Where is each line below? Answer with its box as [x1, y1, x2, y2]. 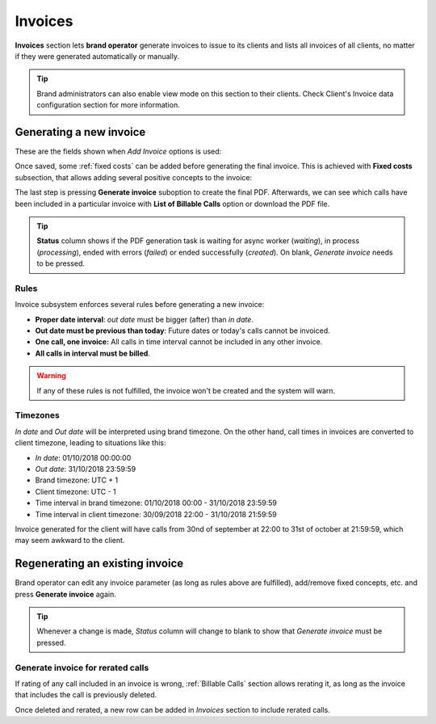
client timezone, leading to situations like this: [15, 438, 166, 448]
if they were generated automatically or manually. [15, 51, 179, 61]
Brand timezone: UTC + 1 [35, 475, 119, 485]
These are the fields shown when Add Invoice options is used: [15, 146, 222, 157]
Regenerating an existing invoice [15, 557, 184, 570]
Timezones [15, 410, 60, 421]
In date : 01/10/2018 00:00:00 [35, 452, 132, 462]
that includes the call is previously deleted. [15, 690, 157, 700]
